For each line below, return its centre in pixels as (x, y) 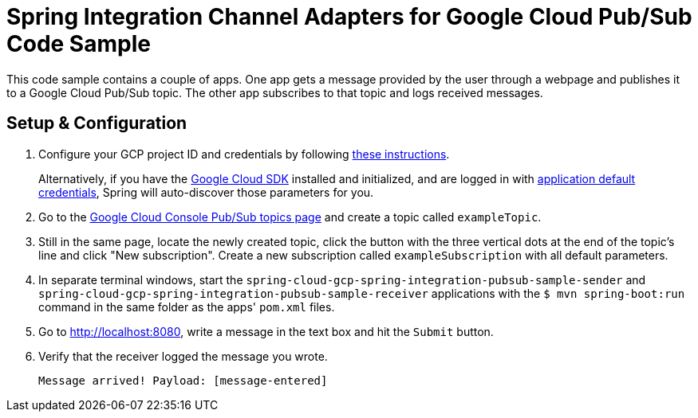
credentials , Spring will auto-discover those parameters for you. (206, 192)
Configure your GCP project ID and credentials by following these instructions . (244, 154)
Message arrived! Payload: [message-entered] (183, 380)
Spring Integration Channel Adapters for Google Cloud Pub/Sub (349, 17)
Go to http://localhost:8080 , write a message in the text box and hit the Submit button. (266, 331)
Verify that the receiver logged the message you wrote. (183, 356)
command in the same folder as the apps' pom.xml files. (187, 307)
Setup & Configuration (97, 123)
